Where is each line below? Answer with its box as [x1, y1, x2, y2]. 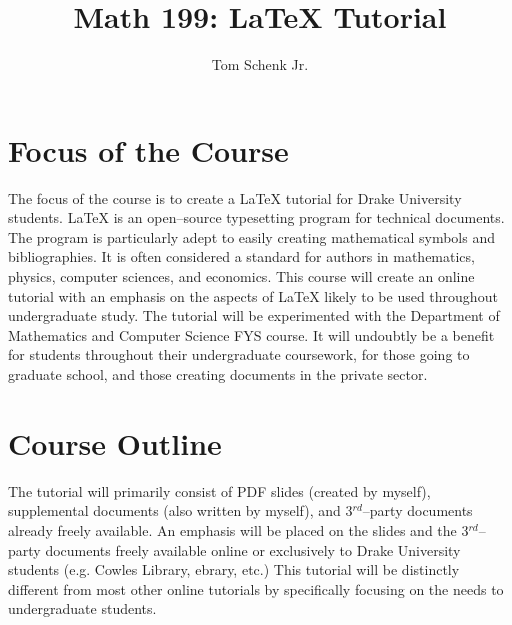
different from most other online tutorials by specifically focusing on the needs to [8, 578, 504, 599]
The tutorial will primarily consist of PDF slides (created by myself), [8, 480, 431, 501]
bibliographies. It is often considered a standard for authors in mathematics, [8, 246, 475, 267]
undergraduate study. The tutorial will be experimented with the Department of [8, 305, 500, 326]
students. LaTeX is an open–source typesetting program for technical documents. [8, 207, 505, 228]
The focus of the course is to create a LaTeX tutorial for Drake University [8, 187, 462, 208]
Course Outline [8, 422, 222, 463]
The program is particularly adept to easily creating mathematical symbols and [8, 226, 496, 247]
